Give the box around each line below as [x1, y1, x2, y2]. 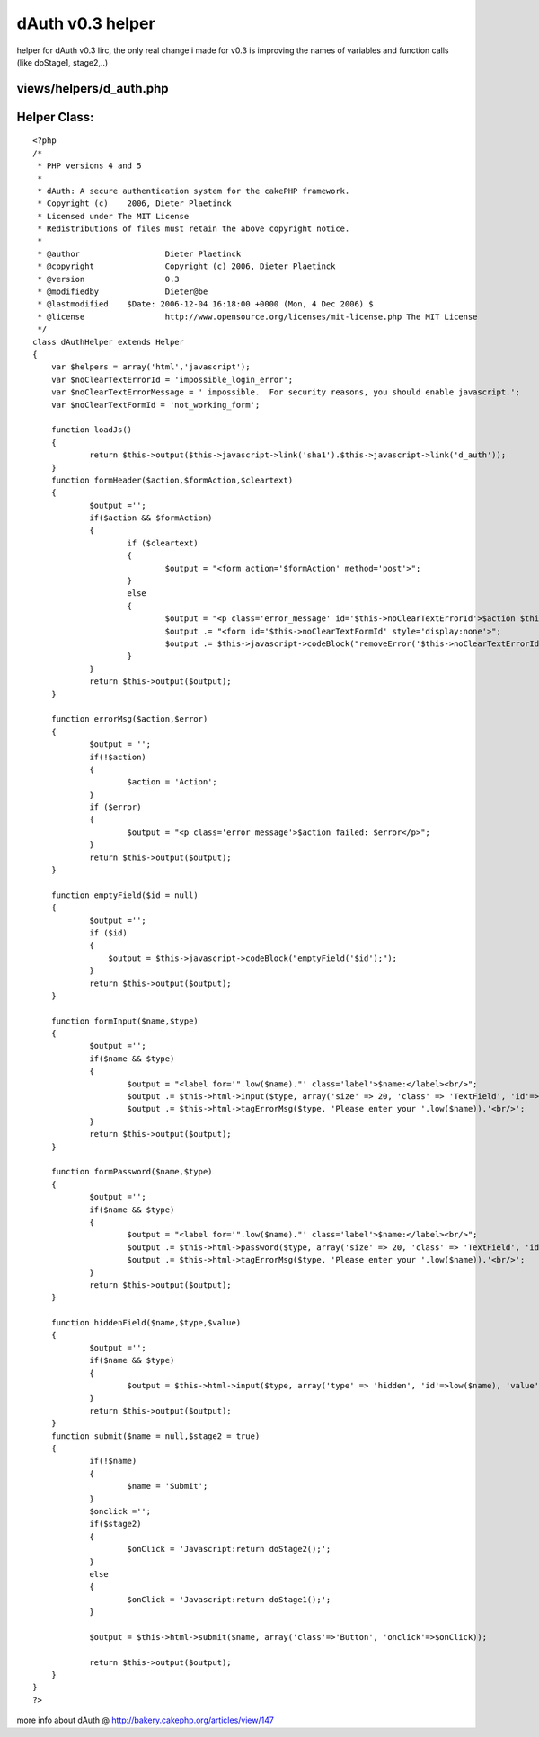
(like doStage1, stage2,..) [16, 57, 109, 67]
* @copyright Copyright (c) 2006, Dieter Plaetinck [37, 261, 336, 271]
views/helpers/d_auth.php [16, 81, 170, 96]
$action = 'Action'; [127, 777, 217, 787]
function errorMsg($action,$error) [50, 714, 208, 724]
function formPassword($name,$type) [50, 1166, 213, 1177]
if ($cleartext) [127, 537, 199, 548]
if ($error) [89, 802, 142, 812]
